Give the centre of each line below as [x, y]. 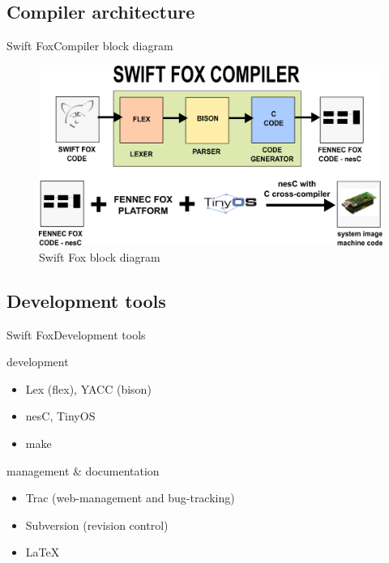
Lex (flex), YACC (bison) [88, 388]
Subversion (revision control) [97, 525]
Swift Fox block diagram [100, 256]
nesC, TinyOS [60, 416]
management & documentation [83, 470]
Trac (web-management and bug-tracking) [130, 498]
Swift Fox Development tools [76, 334]
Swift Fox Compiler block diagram [90, 46]
